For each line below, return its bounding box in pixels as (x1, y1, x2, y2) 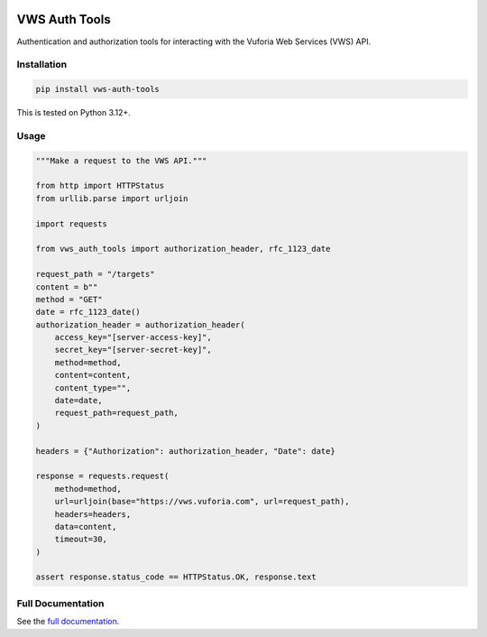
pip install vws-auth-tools (35, 84, 160, 95)
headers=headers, (54, 509, 132, 519)
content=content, (54, 370, 132, 381)
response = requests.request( (35, 471, 170, 482)
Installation (16, 59, 68, 71)
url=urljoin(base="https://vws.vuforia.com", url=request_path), (54, 496, 350, 507)
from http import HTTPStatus (35, 180, 165, 191)
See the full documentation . (16, 616, 120, 627)
